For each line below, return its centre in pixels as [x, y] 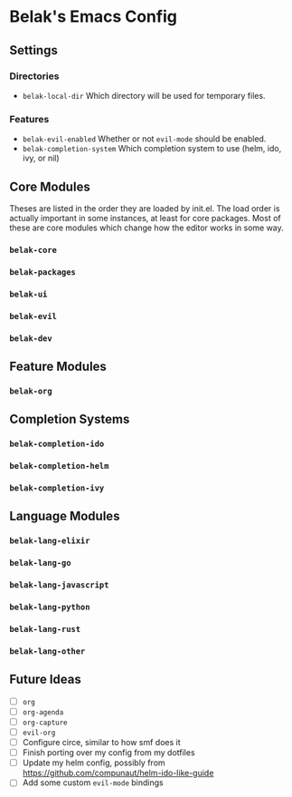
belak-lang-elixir [50, 541]
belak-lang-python [50, 607]
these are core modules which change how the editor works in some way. [147, 228]
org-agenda [43, 712]
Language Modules [65, 516]
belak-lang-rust [45, 629]
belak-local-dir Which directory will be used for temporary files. [144, 95]
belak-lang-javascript [59, 585]
